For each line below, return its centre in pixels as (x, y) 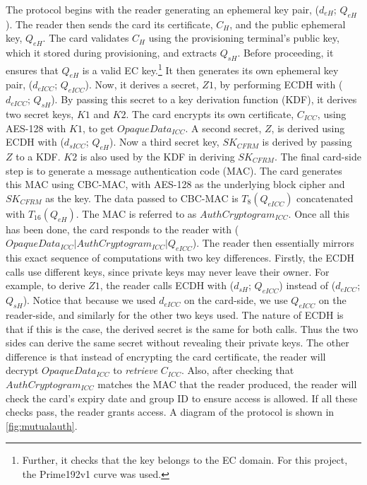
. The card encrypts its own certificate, (210, 114)
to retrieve (136, 370)
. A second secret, (223, 128)
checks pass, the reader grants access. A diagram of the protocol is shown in (170, 412)
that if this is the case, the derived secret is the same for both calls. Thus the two (182, 328)
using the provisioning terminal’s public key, (244, 38)
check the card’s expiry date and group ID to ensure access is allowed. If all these (182, 398)
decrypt (22, 370)
